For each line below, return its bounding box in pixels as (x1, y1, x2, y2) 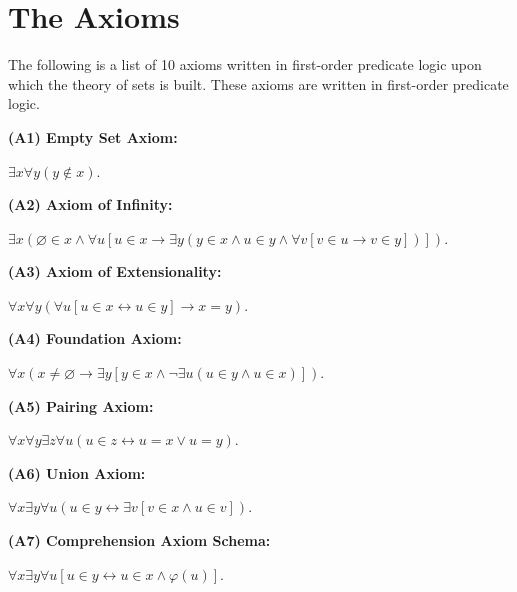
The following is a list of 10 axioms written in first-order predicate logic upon (8, 54, 482, 75)
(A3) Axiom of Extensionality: (8, 261, 222, 282)
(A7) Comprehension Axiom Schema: (8, 530, 271, 551)
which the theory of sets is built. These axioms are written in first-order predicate (8, 73, 509, 94)
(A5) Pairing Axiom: (8, 395, 154, 416)
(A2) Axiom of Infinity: (8, 194, 173, 215)
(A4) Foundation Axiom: (8, 328, 182, 349)
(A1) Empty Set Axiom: (8, 126, 178, 147)
